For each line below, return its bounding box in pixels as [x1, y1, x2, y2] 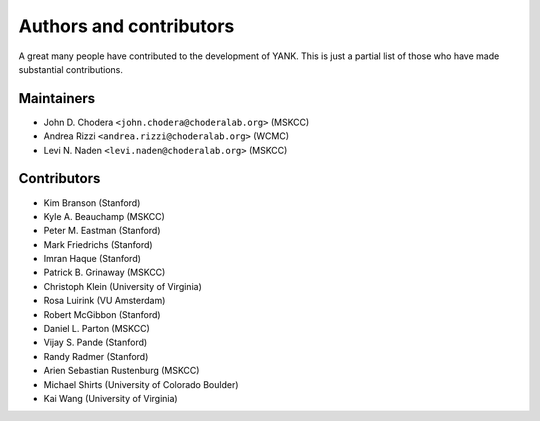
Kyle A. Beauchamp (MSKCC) [43, 210, 165, 222]
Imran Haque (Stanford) [43, 253, 142, 265]
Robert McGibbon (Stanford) [43, 308, 161, 320]
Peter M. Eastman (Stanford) [43, 225, 161, 237]
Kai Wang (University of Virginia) [43, 393, 179, 404]
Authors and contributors [18, 15, 235, 37]
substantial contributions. [18, 63, 124, 75]
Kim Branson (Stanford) [43, 196, 141, 209]
